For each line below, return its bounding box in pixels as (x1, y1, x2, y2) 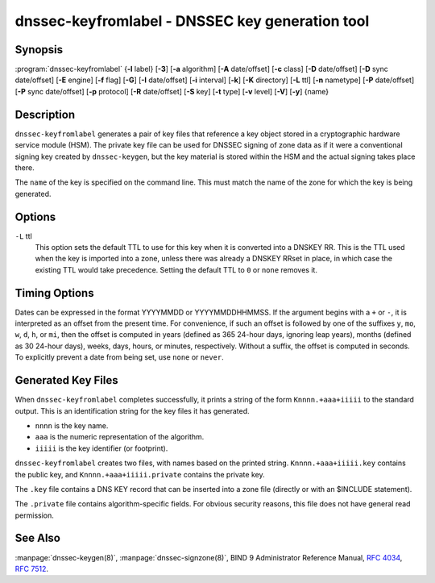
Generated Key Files (14, 373, 118, 387)
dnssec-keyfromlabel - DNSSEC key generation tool (14, 12, 370, 30)
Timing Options (14, 286, 94, 300)
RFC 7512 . (14, 564, 48, 573)
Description (14, 107, 76, 121)
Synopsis (14, 43, 64, 56)
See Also (14, 531, 60, 545)
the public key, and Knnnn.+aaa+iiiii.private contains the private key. (14, 469, 265, 479)
